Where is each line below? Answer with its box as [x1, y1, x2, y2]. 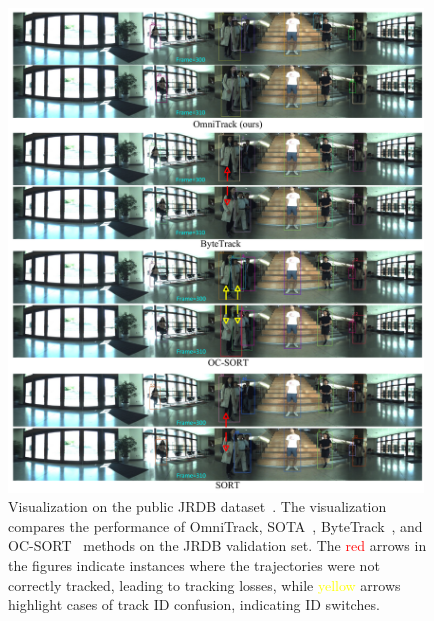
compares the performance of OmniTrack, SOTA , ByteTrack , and [8, 515, 423, 536]
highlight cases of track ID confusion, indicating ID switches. [8, 594, 380, 615]
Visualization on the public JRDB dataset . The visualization [8, 496, 387, 517]
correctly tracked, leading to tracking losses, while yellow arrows [8, 574, 401, 595]
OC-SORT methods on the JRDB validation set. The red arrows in [8, 535, 427, 556]
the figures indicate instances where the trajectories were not [8, 554, 380, 575]
